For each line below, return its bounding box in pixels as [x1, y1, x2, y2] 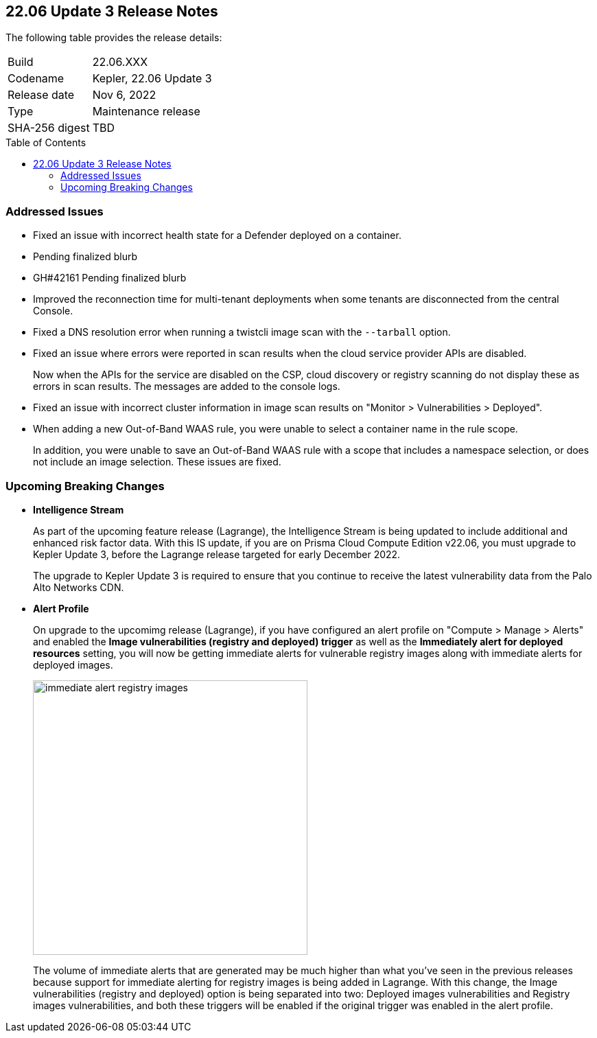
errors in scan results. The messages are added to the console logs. [33, 380, 340, 393]
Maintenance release [92, 104, 200, 119]
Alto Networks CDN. [33, 581, 124, 593]
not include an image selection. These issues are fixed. [33, 456, 281, 468]
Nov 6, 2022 [92, 88, 156, 102]
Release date [8, 88, 75, 102]
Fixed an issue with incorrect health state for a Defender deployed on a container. [33, 229, 401, 242]
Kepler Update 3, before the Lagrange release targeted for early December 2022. [33, 548, 401, 560]
